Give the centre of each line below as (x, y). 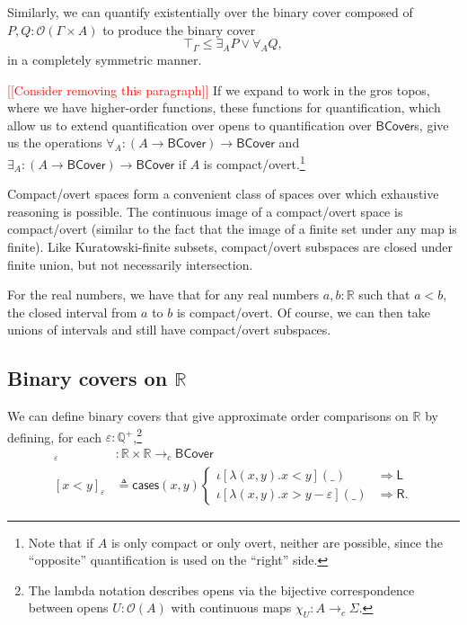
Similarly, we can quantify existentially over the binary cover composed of (210, 12)
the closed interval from (72, 312)
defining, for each (55, 437)
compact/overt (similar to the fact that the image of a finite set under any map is (232, 229)
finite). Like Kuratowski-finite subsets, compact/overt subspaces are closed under (230, 246)
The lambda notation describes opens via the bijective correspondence (221, 589)
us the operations (55, 143)
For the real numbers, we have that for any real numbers (163, 295)
